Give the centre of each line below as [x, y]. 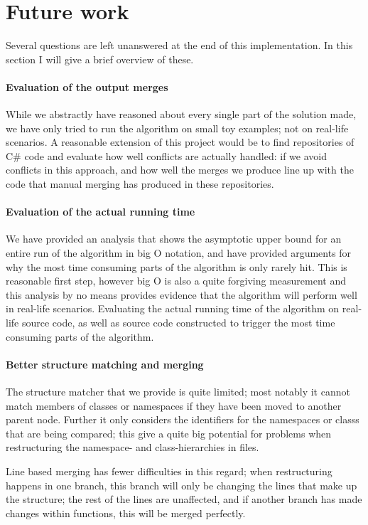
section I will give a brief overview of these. [100, 59]
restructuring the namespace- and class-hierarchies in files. [132, 447]
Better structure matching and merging [105, 364]
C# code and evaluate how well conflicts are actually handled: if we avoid [166, 155]
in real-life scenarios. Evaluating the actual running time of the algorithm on [173, 308]
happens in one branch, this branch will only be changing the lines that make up [182, 485]
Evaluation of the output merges [87, 86]
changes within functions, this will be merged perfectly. [126, 513]
